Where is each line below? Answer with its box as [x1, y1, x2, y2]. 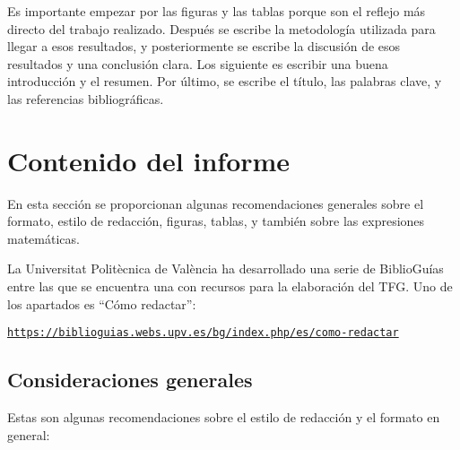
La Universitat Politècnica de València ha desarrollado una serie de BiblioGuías [7, 259, 444, 278]
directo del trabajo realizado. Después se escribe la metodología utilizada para [7, 19, 436, 38]
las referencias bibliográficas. [7, 89, 164, 108]
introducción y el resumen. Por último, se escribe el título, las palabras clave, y [7, 72, 442, 91]
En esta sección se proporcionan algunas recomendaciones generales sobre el [7, 194, 424, 212]
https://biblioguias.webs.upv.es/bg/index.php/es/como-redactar [7, 326, 399, 340]
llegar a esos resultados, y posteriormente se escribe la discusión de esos [7, 37, 401, 56]
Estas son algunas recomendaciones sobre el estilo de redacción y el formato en [7, 408, 440, 427]
